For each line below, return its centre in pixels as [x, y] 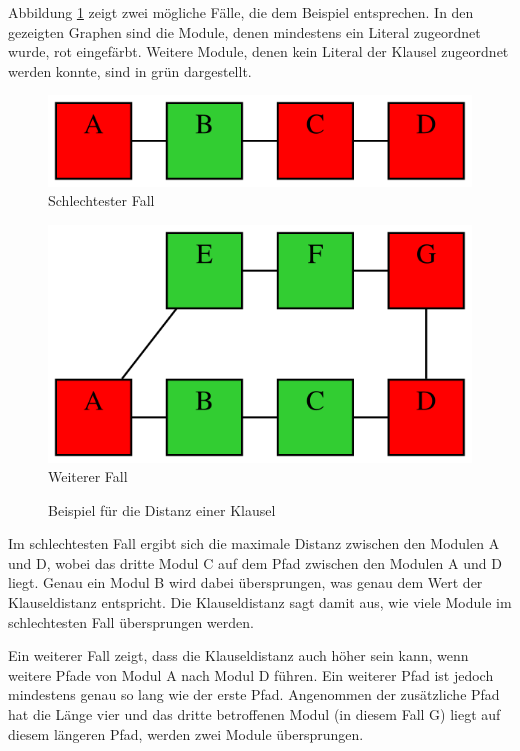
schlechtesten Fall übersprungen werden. [131, 621]
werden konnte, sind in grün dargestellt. [130, 70]
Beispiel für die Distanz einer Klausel [162, 509]
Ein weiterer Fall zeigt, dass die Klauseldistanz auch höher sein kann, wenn [238, 655]
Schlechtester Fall [101, 200]
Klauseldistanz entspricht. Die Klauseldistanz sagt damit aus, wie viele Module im [260, 602]
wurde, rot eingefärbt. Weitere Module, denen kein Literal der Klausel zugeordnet [258, 51]
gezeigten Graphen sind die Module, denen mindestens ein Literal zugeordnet [244, 31]
